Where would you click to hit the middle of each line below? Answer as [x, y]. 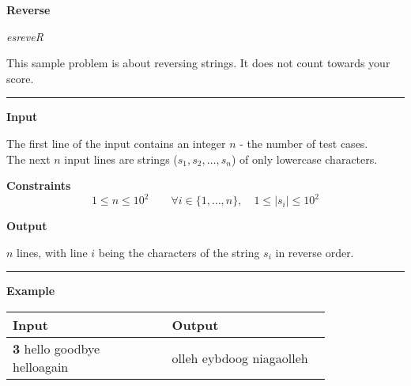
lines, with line [52, 252]
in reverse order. [315, 252]
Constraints [39, 185]
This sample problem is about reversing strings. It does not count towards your [198, 63]
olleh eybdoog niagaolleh [240, 358]
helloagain [41, 367]
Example [31, 291]
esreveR [25, 36]
